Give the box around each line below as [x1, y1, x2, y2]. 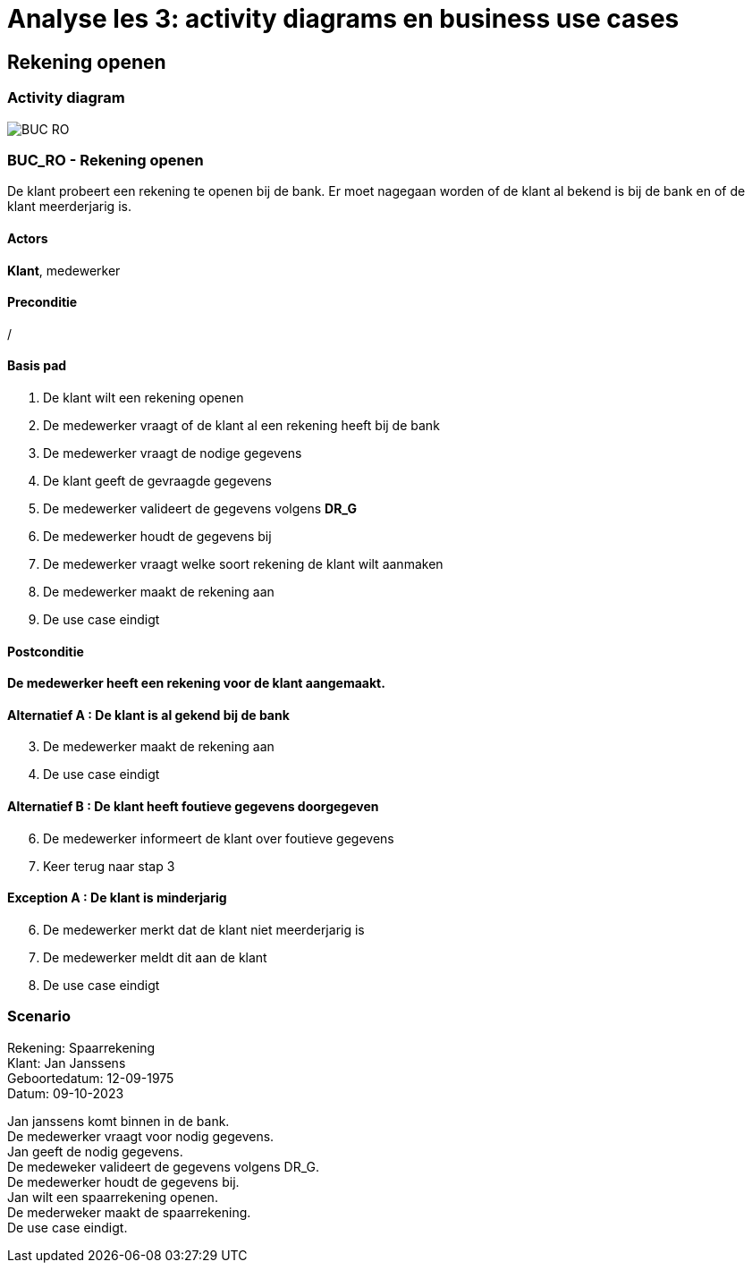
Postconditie [7, 643, 84, 659]
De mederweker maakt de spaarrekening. [7, 1204, 251, 1220]
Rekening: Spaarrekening [7, 1039, 156, 1055]
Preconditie [7, 294, 78, 310]
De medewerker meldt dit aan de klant [43, 949, 267, 965]
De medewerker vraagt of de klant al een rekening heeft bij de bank [43, 417, 440, 433]
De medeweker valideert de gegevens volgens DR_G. [7, 1158, 319, 1174]
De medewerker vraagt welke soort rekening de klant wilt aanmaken [43, 555, 444, 571]
